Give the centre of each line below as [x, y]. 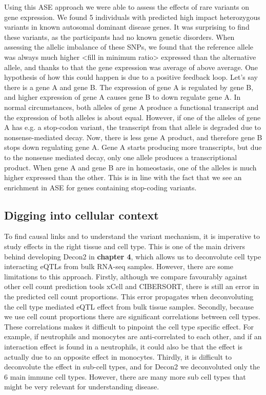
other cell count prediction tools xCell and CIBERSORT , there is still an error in [132, 286]
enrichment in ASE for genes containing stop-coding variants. [100, 187]
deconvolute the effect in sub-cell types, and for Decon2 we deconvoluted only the [132, 367]
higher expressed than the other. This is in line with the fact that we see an [123, 177]
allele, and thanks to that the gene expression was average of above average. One [131, 67]
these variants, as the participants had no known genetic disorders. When [119, 37]
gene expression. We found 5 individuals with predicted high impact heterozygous [132, 17]
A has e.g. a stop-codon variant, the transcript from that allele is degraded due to [133, 127]
